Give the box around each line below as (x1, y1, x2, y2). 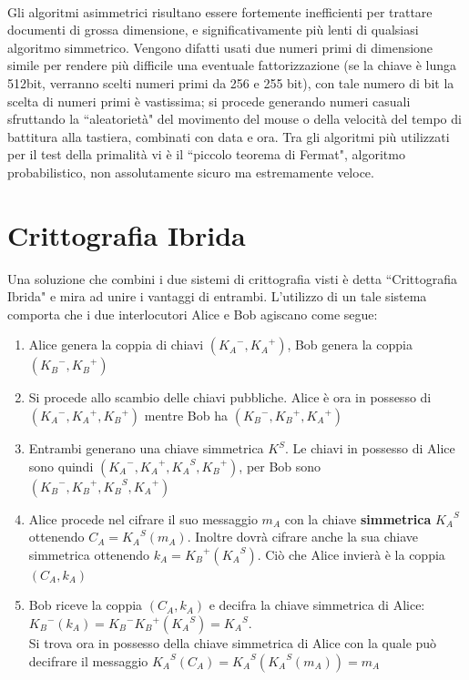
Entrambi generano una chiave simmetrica (28, 439, 264, 458)
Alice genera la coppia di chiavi (28, 335, 204, 354)
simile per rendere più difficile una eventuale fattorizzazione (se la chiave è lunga (7, 56, 456, 75)
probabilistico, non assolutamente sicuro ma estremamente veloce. (7, 162, 374, 181)
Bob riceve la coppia (28, 595, 143, 614)
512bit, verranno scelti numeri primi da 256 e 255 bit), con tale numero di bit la (7, 73, 454, 92)
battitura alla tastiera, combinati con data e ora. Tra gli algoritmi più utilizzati (7, 127, 450, 146)
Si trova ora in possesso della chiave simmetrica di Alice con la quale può (28, 634, 437, 652)
